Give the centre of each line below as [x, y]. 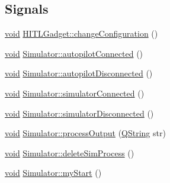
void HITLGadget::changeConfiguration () [81, 33]
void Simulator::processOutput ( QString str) [85, 133]
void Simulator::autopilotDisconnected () [79, 73]
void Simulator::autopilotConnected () [74, 53]
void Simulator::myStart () [53, 173]
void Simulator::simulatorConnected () [75, 93]
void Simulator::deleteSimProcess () [70, 152]
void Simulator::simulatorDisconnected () [79, 113]
